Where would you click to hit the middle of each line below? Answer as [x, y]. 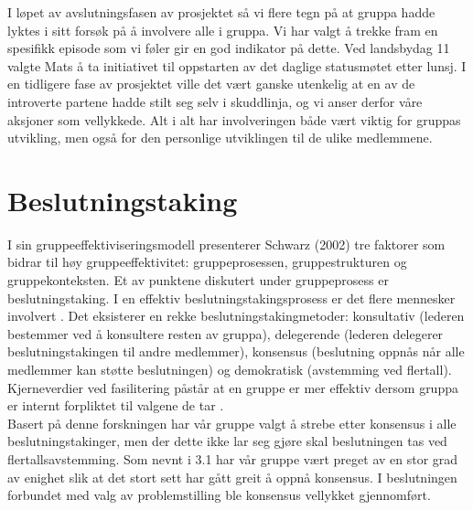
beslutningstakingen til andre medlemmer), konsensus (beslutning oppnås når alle [236, 351]
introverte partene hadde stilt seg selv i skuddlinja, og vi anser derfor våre [215, 101]
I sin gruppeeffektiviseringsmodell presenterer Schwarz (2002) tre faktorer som [226, 244]
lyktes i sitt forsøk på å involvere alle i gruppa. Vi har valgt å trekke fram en [223, 30]
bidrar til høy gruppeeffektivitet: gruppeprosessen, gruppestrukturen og [207, 262]
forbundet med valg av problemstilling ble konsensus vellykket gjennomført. [219, 495]
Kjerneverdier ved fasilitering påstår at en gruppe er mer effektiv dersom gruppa [233, 387]
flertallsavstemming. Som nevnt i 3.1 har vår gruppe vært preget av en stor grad [233, 459]
